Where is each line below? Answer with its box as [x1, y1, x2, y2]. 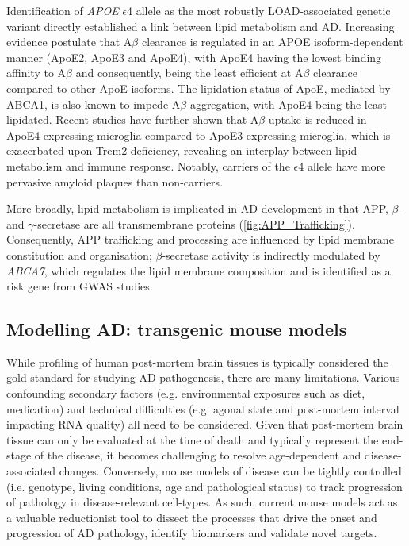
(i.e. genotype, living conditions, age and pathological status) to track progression [6, 478, 403, 494]
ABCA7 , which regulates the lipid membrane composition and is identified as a [6, 262, 391, 279]
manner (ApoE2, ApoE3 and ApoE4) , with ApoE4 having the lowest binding [6, 48, 382, 65]
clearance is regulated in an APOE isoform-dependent [141, 33, 403, 50]
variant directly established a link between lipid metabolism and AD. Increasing [6, 17, 395, 34]
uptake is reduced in [268, 111, 367, 128]
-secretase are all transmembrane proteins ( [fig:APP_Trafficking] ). [33, 215, 355, 232]
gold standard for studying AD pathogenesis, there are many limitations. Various [6, 369, 400, 386]
